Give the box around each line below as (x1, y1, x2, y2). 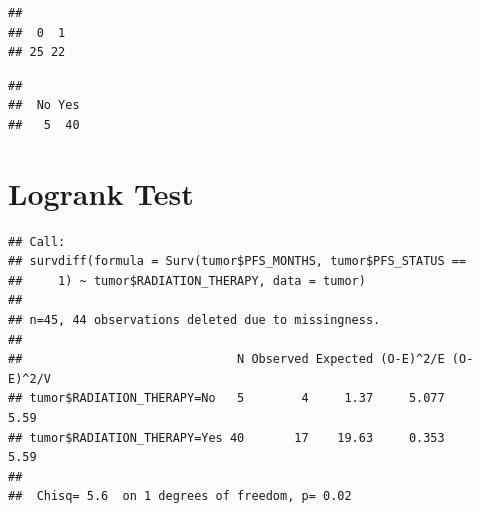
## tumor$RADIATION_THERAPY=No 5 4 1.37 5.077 (8, 391, 445, 406)
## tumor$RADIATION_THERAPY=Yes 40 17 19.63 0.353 (8, 430, 445, 445)
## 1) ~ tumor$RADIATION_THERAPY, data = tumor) (8, 273, 366, 288)
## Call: (8, 234, 66, 249)
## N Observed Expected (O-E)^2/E (8, 352, 445, 367)
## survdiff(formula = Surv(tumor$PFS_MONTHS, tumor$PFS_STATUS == (8, 254, 467, 269)
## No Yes (8, 98, 80, 113)
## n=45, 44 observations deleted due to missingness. (8, 313, 381, 328)
